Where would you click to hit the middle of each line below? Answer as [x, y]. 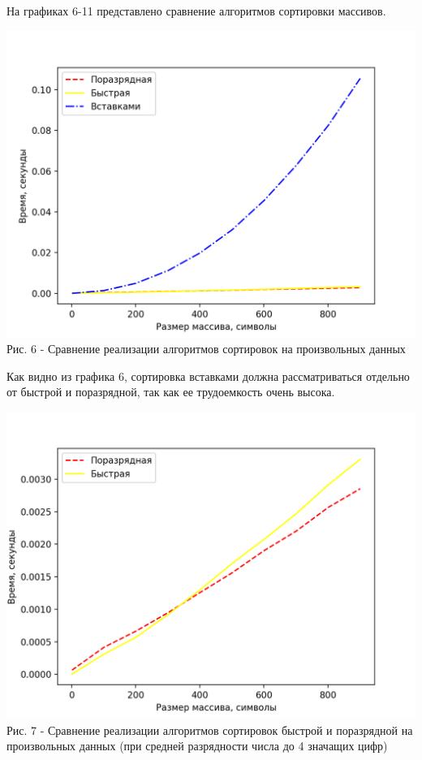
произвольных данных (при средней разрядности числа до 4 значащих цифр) [197, 746]
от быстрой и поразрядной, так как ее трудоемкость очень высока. [171, 392]
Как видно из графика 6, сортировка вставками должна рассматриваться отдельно [208, 376]
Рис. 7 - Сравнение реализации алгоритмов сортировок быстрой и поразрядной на [210, 730]
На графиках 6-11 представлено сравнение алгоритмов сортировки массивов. [196, 11]
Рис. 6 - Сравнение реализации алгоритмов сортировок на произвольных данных [206, 349]
